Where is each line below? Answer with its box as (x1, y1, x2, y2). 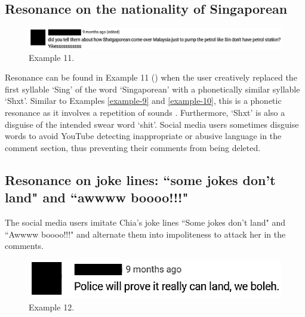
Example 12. (29, 301, 75, 313)
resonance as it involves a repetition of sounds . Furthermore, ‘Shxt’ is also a (5, 106, 285, 118)
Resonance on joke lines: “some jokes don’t (5, 170, 276, 189)
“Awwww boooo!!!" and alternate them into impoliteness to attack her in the (5, 227, 286, 240)
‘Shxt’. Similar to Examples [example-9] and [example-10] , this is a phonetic (5, 94, 282, 107)
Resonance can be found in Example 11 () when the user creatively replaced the (5, 71, 297, 84)
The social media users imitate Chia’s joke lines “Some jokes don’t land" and (5, 216, 286, 228)
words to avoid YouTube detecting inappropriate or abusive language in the (5, 130, 282, 142)
